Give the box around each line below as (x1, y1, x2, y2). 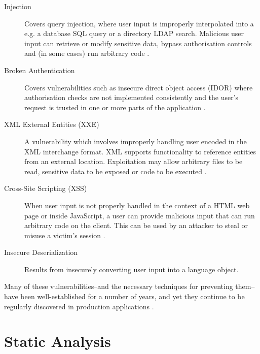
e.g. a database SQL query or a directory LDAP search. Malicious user (24, 28, 244, 39)
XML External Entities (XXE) (4, 119, 99, 130)
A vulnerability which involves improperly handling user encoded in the (24, 136, 247, 146)
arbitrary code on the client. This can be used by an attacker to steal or (24, 220, 248, 231)
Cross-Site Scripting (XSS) (4, 183, 87, 194)
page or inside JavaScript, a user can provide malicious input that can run (24, 210, 255, 220)
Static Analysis (4, 331, 111, 351)
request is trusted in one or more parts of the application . (24, 102, 206, 112)
